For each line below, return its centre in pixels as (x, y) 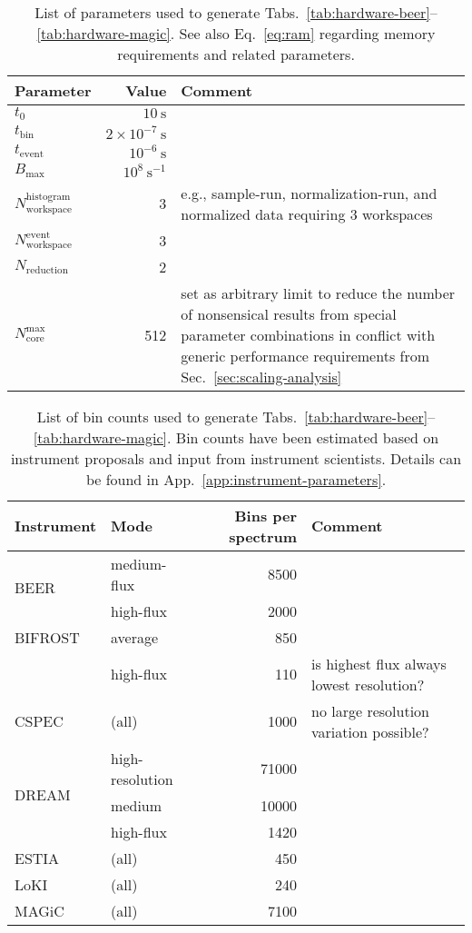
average (135, 637)
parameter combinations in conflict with (308, 334)
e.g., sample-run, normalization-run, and (309, 193)
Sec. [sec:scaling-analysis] (261, 376)
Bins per (266, 515)
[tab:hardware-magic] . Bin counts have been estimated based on (236, 437)
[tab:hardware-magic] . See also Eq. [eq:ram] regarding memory (236, 33)
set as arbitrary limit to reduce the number (318, 293)
